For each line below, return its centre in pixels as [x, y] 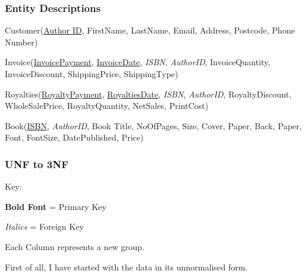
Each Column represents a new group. [75, 246]
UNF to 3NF [37, 164]
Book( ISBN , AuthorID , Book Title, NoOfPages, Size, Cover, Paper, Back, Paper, [153, 125]
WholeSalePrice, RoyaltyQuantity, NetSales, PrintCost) [107, 106]
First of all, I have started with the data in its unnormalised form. [126, 267]
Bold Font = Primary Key [56, 206]
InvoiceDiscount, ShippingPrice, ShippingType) [92, 74]
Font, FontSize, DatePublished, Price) [74, 137]
